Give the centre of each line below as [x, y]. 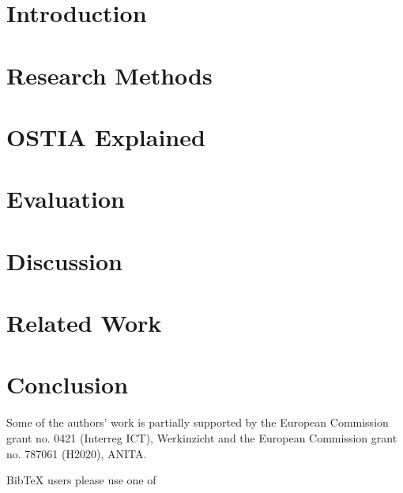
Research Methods [109, 75]
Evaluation [66, 199]
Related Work [84, 323]
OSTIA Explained [106, 136]
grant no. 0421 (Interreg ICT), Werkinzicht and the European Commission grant [202, 437]
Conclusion [68, 384]
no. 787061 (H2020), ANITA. [77, 453]
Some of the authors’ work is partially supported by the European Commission [198, 422]
